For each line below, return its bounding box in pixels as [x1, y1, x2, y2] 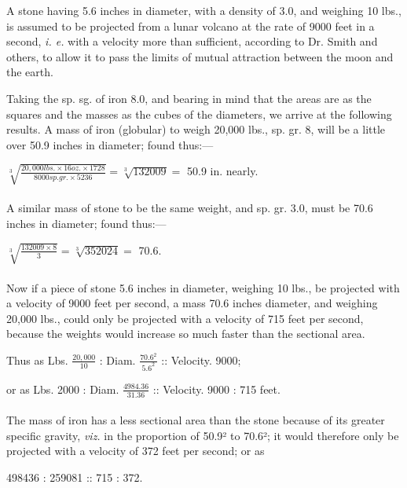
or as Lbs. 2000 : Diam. [6, 380, 119, 397]
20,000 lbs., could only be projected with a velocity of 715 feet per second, [6, 310, 364, 326]
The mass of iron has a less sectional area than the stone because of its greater [6, 412, 385, 428]
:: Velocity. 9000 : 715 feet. [152, 380, 280, 397]
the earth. [6, 64, 53, 80]
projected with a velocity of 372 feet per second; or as [6, 442, 265, 459]
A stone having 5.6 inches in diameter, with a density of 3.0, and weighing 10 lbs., [6, 2, 401, 18]
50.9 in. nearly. [187, 163, 258, 179]
